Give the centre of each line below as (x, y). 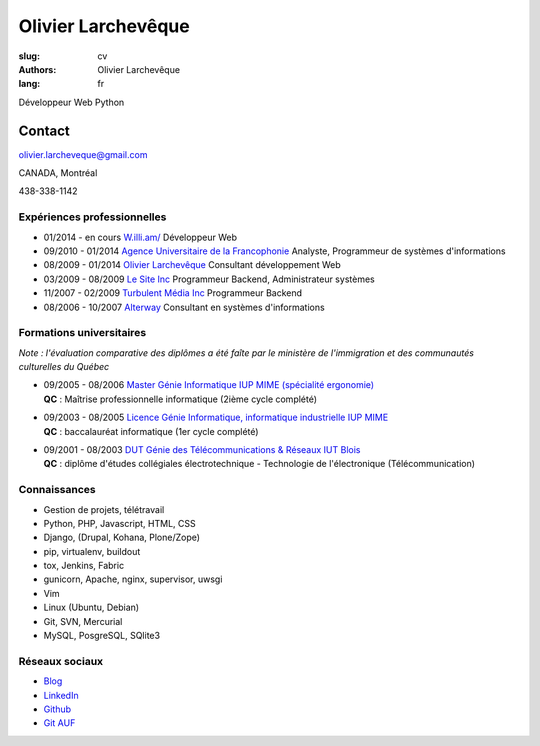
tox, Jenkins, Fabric (84, 566)
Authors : (37, 69)
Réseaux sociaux (61, 661)
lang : (29, 84)
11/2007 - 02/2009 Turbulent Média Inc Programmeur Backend (173, 293)
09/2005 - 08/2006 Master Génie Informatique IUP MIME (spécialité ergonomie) (209, 385)
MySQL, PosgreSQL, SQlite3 (101, 636)
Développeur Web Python (71, 102)
